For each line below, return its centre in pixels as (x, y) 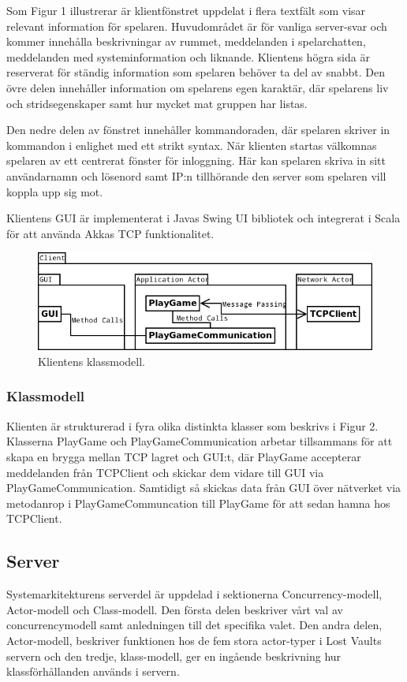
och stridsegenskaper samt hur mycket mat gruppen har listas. (157, 103)
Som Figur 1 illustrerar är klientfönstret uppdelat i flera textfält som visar (186, 10)
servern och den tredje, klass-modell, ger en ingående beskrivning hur (174, 656)
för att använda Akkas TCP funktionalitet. (110, 233)
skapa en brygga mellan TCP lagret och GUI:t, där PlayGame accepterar (184, 456)
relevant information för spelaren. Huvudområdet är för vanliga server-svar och (197, 26)
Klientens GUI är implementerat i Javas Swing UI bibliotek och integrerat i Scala (203, 218)
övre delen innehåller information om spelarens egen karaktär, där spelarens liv (198, 87)
